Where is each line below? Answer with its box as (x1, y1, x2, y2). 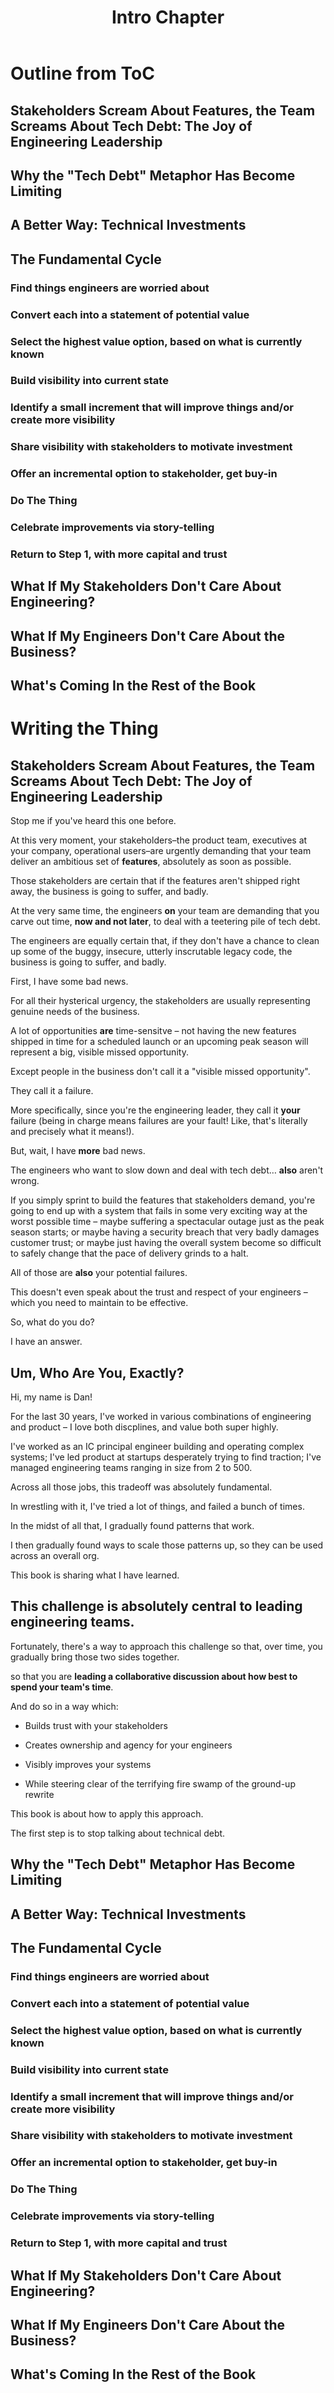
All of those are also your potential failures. (10, 1267, 188, 1279)
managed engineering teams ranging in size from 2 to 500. (10, 1461, 253, 1473)
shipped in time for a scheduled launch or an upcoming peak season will (10, 1036, 309, 1048)
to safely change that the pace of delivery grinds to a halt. (10, 1247, 249, 1260)
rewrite (24, 1788, 55, 1800)
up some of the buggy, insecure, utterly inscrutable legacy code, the (10, 946, 293, 958)
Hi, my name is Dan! (10, 1391, 93, 1403)
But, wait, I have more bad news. (10, 1145, 146, 1157)
